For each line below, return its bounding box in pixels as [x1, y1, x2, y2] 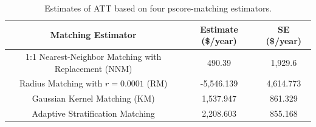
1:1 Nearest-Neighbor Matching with [26, 50, 162, 63]
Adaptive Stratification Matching [32, 107, 155, 120]
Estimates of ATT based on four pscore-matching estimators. [44, 2, 272, 14]
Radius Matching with [19, 77, 103, 90]
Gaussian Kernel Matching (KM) [32, 92, 155, 105]
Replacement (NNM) [54, 62, 132, 74]
